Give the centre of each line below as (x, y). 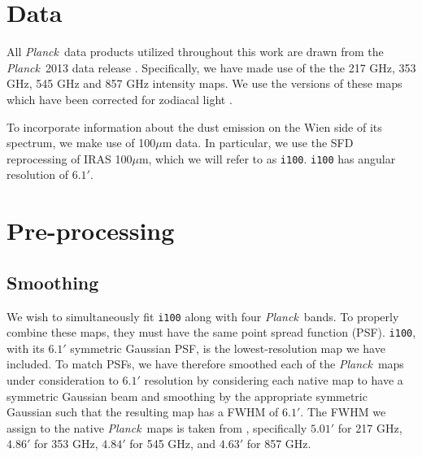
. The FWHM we (343, 412)
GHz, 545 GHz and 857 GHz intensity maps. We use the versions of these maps (204, 83)
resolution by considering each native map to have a (274, 380)
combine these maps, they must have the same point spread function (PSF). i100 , (211, 332)
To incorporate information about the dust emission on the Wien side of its (194, 126)
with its (26, 348)
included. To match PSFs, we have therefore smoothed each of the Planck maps (205, 364)
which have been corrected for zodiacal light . (120, 99)
